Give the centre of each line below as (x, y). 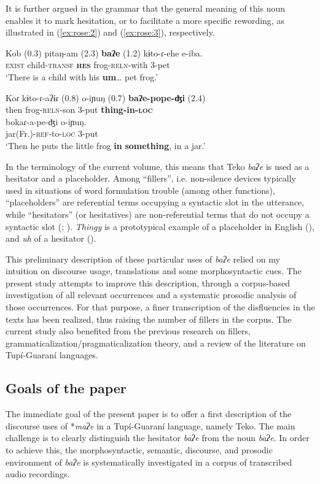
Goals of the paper (66, 388)
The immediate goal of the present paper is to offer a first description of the (149, 414)
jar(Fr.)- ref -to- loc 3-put (52, 133)
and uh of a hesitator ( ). (51, 238)
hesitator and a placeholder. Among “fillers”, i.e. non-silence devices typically (151, 178)
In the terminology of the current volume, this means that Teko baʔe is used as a (158, 166)
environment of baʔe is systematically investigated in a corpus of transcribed (149, 462)
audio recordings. (38, 474)
